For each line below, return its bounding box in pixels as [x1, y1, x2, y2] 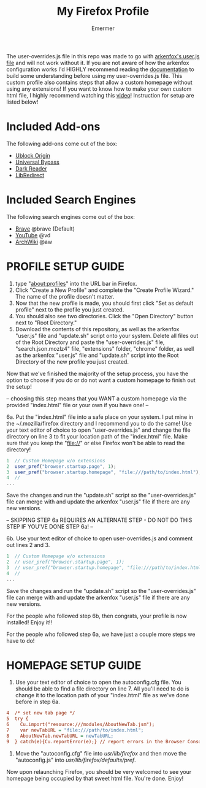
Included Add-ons [6, 120, 101, 134]
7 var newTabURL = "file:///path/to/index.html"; [6, 727, 144, 733]
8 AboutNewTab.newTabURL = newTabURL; [6, 733, 114, 739]
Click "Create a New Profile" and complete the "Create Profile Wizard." [15, 286, 194, 294]
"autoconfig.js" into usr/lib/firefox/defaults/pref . [15, 756, 136, 763]
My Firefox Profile [56, 4, 150, 18]
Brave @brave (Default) [15, 225, 75, 232]
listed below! [6, 98, 39, 105]
